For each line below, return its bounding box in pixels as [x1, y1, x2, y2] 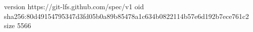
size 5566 [4, 20, 31, 31]
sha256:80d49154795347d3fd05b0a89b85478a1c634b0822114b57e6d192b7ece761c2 [4, 11, 249, 21]
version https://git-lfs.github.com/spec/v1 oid [4, 1, 144, 11]
